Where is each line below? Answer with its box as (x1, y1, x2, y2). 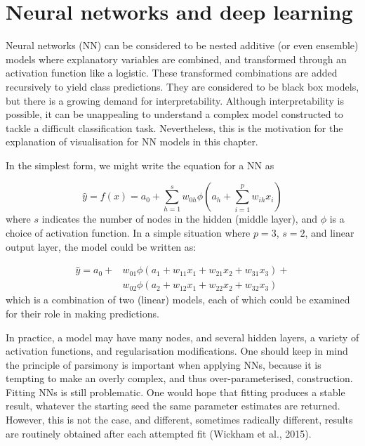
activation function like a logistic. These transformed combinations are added (6, 65, 338, 80)
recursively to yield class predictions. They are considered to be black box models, (6, 79, 359, 93)
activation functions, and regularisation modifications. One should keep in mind (6, 343, 348, 358)
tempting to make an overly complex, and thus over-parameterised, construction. (6, 371, 353, 386)
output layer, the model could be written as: (6, 239, 197, 254)
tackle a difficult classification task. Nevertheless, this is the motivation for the (6, 120, 343, 135)
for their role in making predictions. (6, 306, 159, 320)
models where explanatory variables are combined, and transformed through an (6, 51, 347, 66)
